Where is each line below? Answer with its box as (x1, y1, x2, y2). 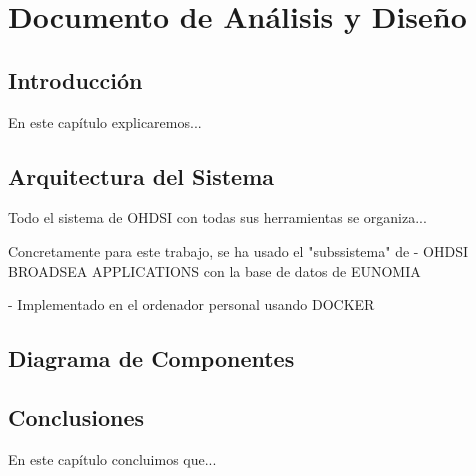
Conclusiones (8, 401, 145, 432)
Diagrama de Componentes (8, 343, 295, 374)
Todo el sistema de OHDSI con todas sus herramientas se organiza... (8, 207, 427, 228)
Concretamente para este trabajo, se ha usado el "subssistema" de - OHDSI (8, 240, 469, 261)
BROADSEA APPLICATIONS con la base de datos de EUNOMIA (8, 260, 421, 281)
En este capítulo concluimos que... (8, 448, 217, 469)
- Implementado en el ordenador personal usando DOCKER (8, 294, 375, 315)
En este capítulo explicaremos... (8, 111, 202, 132)
